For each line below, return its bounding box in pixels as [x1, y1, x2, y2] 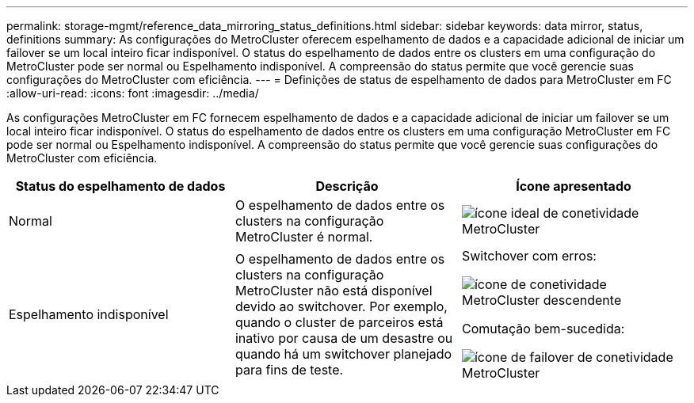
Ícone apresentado [516, 178, 631, 194]
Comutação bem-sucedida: [461, 321, 625, 336]
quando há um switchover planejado [235, 346, 452, 362]
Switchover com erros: [461, 248, 597, 264]
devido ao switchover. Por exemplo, [235, 298, 448, 314]
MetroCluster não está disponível [235, 283, 433, 298]
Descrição [315, 178, 379, 194]
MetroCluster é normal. [235, 229, 373, 245]
